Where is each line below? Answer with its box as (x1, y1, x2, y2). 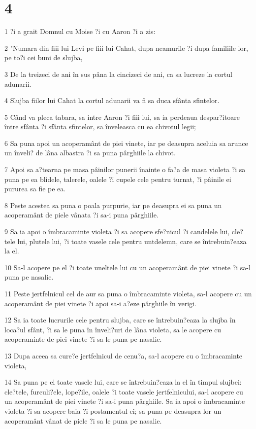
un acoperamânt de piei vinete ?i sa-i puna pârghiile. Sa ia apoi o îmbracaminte (4, 396, 245, 406)
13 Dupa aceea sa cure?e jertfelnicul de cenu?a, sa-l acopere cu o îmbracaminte (4, 350, 243, 360)
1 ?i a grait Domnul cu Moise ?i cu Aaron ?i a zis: (4, 26, 156, 36)
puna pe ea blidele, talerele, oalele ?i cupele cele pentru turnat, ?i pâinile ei (4, 174, 231, 184)
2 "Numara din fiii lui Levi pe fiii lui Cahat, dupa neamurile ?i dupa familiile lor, (4, 42, 248, 53)
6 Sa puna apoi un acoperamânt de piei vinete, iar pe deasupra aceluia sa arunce (4, 138, 248, 148)
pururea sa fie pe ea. (4, 183, 66, 194)
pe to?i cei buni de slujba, (4, 52, 83, 63)
